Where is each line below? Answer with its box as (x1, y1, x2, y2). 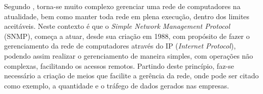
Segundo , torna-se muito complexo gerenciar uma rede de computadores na (4, 1, 241, 11)
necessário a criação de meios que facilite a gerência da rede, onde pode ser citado (4, 70, 259, 81)
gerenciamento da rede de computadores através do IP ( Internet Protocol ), (4, 40, 236, 51)
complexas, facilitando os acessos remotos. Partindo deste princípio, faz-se (4, 60, 235, 71)
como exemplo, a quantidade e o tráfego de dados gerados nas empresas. (4, 80, 229, 90)
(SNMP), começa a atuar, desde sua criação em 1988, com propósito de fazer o (4, 30, 250, 41)
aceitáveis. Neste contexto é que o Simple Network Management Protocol (4, 21, 230, 31)
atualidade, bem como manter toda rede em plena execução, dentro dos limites (4, 11, 250, 21)
